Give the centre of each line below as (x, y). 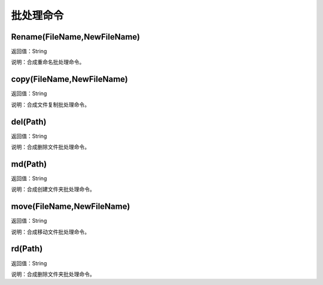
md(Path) (29, 164)
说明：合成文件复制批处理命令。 (50, 104)
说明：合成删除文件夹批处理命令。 (53, 274)
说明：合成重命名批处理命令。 (48, 62)
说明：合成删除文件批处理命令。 (50, 147)
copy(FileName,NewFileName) (69, 79)
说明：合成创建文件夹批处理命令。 (53, 189)
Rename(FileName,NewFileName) (76, 37)
